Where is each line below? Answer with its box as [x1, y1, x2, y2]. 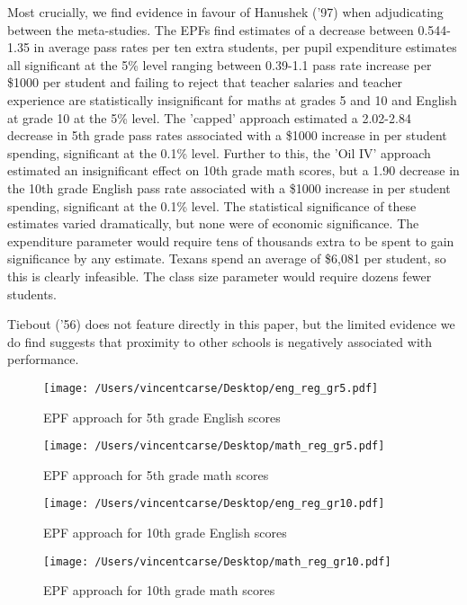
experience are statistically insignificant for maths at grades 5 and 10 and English [7, 90, 457, 109]
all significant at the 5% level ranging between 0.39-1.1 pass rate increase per [7, 55, 432, 74]
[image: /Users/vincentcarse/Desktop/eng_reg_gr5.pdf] [43, 381, 379, 395]
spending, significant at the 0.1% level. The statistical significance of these [7, 196, 417, 215]
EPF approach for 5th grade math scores [43, 465, 269, 484]
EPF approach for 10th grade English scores [43, 523, 287, 542]
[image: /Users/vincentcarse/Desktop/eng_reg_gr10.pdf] [43, 497, 385, 511]
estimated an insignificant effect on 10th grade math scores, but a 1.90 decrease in [7, 161, 460, 180]
